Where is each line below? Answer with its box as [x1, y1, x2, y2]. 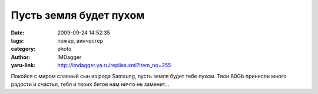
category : [11, 46, 36, 53]
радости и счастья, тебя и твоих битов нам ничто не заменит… [11, 81, 170, 88]
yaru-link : [11, 62, 35, 69]
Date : [11, 29, 25, 36]
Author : [11, 53, 31, 61]
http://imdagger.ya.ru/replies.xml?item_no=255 [57, 62, 171, 69]
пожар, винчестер [57, 37, 103, 44]
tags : [11, 37, 24, 44]
